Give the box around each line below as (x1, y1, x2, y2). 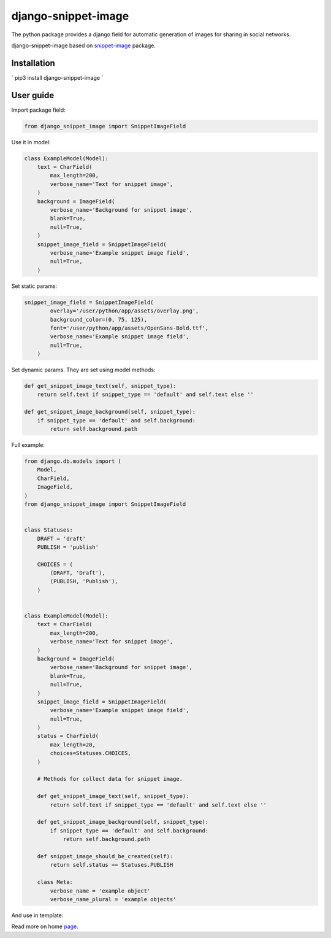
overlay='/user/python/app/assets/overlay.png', (50, 308, 199, 314)
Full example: (11, 441, 45, 448)
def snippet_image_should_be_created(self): (37, 853, 173, 859)
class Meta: (37, 878, 74, 886)
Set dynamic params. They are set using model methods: (11, 366, 156, 374)
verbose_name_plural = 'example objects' (50, 896, 177, 902)
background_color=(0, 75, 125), (50, 316, 147, 323)
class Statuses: (24, 527, 74, 533)
